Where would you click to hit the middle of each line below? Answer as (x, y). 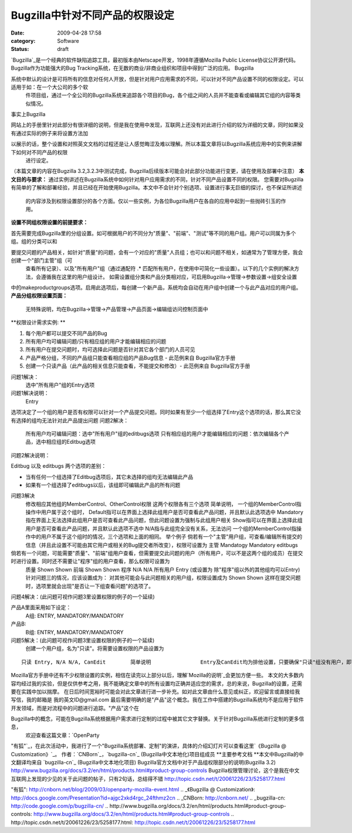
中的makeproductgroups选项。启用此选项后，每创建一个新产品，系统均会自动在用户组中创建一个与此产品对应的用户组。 (156, 288)
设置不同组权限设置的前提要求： (49, 222)
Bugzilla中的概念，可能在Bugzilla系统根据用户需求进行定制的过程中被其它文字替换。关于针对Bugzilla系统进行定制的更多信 (158, 719)
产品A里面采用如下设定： (41, 607)
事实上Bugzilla (28, 114)
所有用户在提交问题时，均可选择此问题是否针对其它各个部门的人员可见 (110, 349)
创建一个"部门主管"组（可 (42, 260)
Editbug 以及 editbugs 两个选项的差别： (59, 466)
